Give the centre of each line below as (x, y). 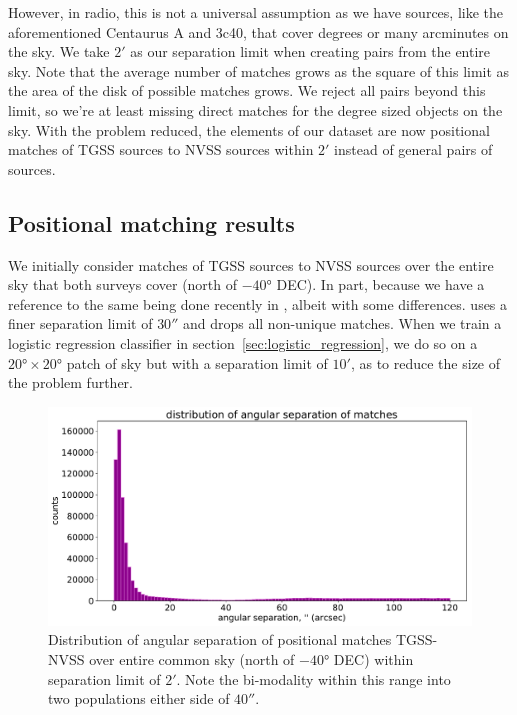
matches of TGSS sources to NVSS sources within (161, 149)
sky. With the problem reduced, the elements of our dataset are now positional (249, 129)
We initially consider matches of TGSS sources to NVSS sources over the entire (251, 264)
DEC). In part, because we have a (380, 284)
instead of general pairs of (413, 149)
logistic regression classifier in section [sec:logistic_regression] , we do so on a (243, 342)
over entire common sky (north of (192, 658)
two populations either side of (139, 698)
